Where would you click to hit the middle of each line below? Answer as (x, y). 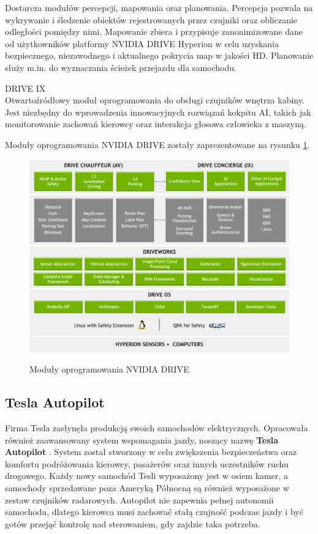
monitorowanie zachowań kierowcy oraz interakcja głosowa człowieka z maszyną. (156, 124)
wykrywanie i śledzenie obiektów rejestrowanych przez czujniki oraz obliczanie (151, 19)
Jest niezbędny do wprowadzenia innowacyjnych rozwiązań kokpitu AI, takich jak (158, 112)
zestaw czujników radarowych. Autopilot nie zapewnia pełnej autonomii (139, 499)
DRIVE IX (25, 88)
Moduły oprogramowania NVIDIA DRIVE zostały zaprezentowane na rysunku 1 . (157, 144)
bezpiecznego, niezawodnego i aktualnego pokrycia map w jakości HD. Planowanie (159, 55)
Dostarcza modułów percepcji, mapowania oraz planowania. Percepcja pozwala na (159, 7)
